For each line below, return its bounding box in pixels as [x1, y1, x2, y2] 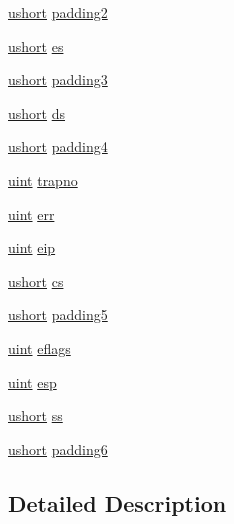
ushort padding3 [8, 69, 108, 90]
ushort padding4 [8, 136, 108, 157]
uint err [8, 203, 55, 224]
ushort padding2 [8, 2, 108, 22]
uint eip [8, 237, 56, 258]
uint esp [8, 371, 57, 392]
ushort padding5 [8, 304, 108, 325]
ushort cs [8, 270, 64, 291]
